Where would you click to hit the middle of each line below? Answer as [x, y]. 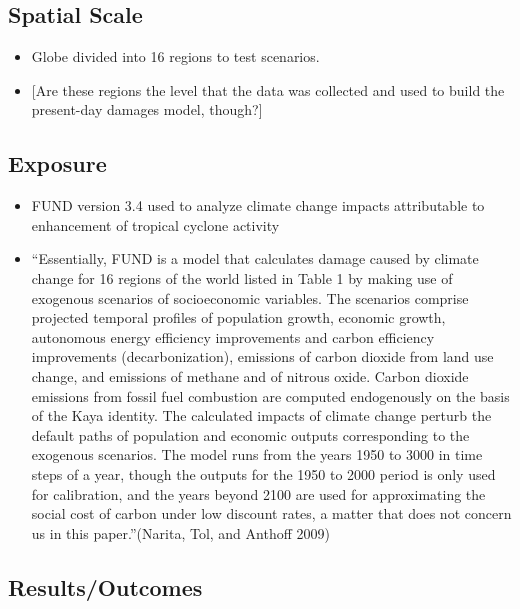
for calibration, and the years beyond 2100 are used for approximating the [258, 493]
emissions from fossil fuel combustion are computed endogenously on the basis [270, 395]
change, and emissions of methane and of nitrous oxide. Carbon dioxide [250, 375]
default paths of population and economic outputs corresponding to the [250, 434]
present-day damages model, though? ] [147, 109]
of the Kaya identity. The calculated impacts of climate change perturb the [261, 415]
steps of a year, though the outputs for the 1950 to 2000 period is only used [263, 473]
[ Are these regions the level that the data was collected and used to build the [268, 89]
